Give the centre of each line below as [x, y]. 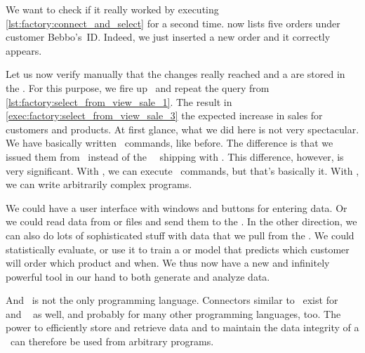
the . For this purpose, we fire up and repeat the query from [138, 87]
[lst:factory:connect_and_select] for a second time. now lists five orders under [173, 23]
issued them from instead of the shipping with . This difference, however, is [175, 156]
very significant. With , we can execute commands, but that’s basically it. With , [182, 170]
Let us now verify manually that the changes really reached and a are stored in [175, 74]
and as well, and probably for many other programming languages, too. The [173, 313]
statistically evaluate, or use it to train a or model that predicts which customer [178, 249]
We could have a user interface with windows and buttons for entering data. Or [177, 207]
